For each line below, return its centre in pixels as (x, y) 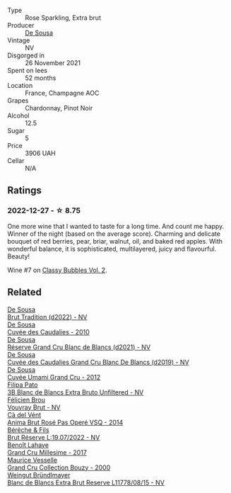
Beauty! (19, 256)
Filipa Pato (23, 385)
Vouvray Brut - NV (34, 407)
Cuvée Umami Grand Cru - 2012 (54, 377)
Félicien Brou (26, 399)
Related (25, 292)
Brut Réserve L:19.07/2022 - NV (54, 437)
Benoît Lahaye (28, 445)
